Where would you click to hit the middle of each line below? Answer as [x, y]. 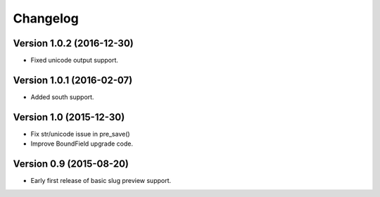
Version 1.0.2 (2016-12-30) [73, 43]
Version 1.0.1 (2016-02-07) [73, 80]
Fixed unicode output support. [75, 61]
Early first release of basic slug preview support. [101, 181]
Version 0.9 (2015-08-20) [71, 164]
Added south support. [62, 97]
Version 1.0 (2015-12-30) [69, 117]
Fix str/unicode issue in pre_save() [80, 134]
